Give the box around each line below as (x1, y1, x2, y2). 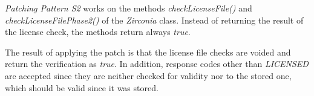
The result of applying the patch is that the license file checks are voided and (5, 45, 291, 58)
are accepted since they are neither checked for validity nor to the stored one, (5, 69, 292, 82)
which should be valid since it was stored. (5, 81, 159, 94)
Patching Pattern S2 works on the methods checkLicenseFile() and (5, 2, 252, 14)
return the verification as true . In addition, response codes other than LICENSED (5, 57, 309, 70)
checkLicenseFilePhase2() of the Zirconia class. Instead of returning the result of (5, 13, 304, 26)
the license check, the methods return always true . (5, 25, 191, 38)
